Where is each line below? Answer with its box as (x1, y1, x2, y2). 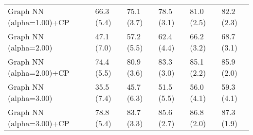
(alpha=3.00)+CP (8, 118, 70, 129)
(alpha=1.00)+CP (8, 17, 70, 28)
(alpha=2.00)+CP (8, 67, 70, 78)
